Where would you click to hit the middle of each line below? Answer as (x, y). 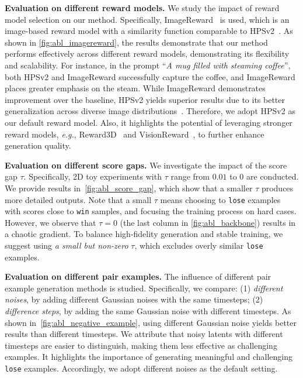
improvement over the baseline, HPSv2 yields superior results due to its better (145, 99)
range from (190, 176)
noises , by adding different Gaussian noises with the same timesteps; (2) (134, 299)
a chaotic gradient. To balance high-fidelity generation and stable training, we (144, 234)
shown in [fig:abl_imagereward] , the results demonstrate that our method (136, 42)
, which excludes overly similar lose (199, 245)
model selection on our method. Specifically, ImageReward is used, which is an (147, 19)
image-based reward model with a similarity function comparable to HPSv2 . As (149, 31)
